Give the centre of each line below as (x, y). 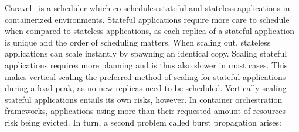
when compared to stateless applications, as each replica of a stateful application (150, 31)
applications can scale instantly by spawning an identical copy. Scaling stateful (146, 53)
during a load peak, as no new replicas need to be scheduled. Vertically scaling (146, 88)
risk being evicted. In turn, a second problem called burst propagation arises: (143, 122)
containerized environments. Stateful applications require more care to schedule (147, 19)
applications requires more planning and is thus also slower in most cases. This (146, 65)
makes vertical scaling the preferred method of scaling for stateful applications (145, 76)
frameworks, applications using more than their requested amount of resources (145, 111)
